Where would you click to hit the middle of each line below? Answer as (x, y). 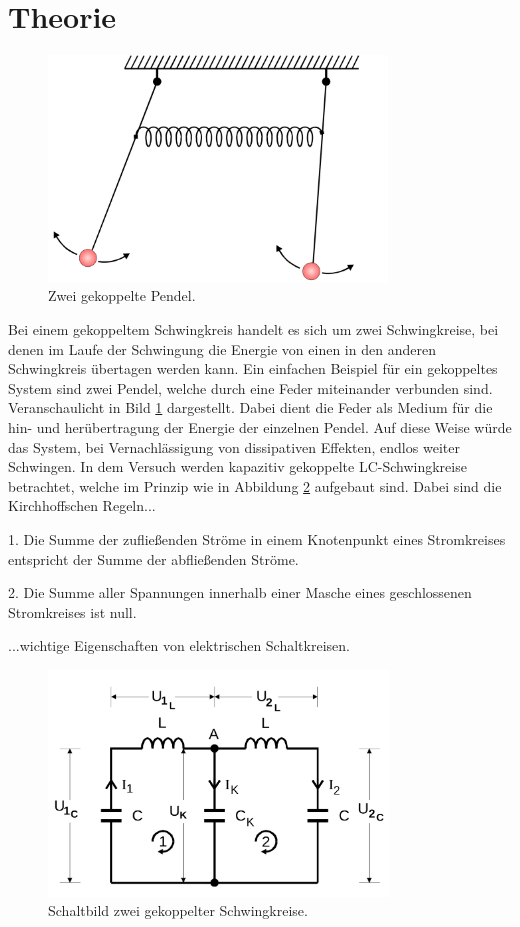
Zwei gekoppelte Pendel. (122, 295)
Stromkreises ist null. (72, 611)
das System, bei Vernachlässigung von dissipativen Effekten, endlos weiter (234, 446)
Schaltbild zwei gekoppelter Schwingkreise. (178, 910)
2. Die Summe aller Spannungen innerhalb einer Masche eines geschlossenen (240, 592)
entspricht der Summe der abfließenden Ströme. (153, 558)
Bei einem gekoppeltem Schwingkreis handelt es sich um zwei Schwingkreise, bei (253, 329)
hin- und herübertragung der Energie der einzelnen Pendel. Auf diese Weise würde (260, 427)
